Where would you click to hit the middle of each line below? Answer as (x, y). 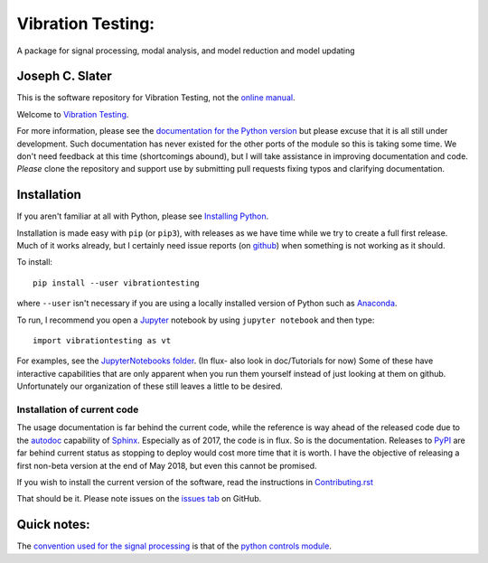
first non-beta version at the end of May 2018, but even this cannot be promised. (167, 465)
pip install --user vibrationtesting (117, 283)
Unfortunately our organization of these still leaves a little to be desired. (150, 386)
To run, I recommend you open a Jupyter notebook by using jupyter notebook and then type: (196, 320)
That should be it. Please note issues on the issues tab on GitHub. (139, 499)
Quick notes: (53, 525)
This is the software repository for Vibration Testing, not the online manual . (156, 98)
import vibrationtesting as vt (102, 341)
